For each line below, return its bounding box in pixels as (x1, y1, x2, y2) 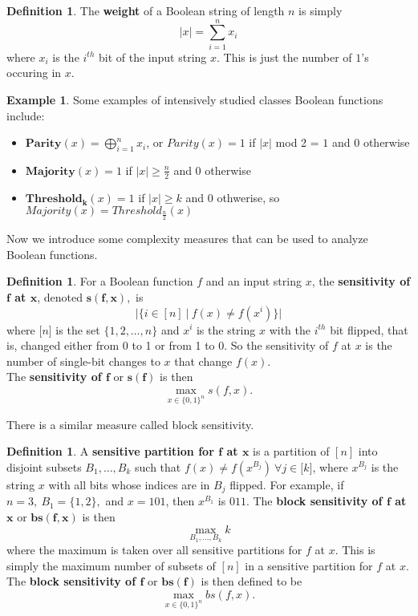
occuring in (6, 64, 62, 81)
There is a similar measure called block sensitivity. (6, 415, 254, 432)
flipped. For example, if (229, 476, 344, 492)
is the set (55, 321, 100, 338)
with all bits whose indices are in (48, 476, 210, 492)
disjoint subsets (6, 458, 82, 475)
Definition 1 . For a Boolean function (6, 273, 193, 290)
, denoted (37, 288, 83, 305)
